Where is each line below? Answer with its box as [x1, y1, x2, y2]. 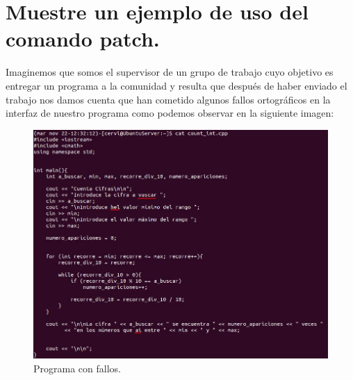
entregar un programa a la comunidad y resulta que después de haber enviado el [6, 78, 347, 92]
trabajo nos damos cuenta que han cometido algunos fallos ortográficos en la [6, 92, 331, 106]
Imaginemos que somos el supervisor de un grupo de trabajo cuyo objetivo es [6, 65, 334, 79]
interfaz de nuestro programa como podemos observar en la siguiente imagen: [6, 106, 334, 120]
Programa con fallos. [33, 361, 121, 375]
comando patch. [6, 24, 160, 53]
